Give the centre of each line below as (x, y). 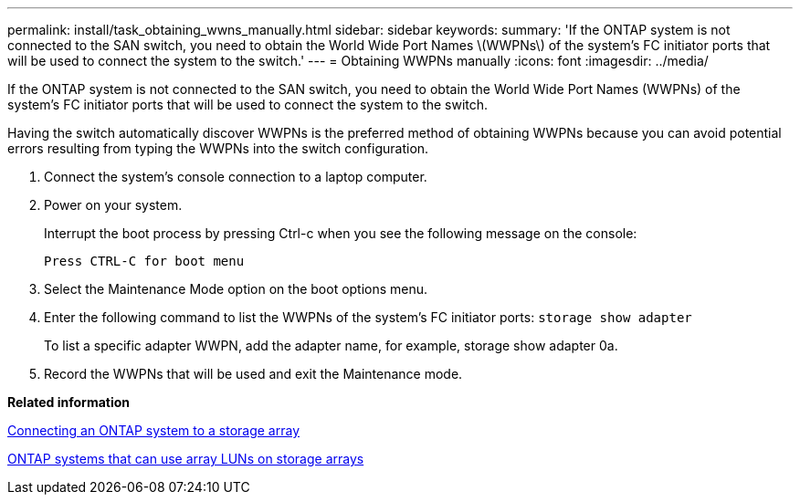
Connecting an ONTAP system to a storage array (154, 430)
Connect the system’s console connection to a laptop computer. (236, 177)
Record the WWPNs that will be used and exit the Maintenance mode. (253, 374)
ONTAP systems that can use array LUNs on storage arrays (186, 459)
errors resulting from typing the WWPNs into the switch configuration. (218, 148)
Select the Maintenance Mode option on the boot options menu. (236, 289)
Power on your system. (113, 205)
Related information (69, 402)
